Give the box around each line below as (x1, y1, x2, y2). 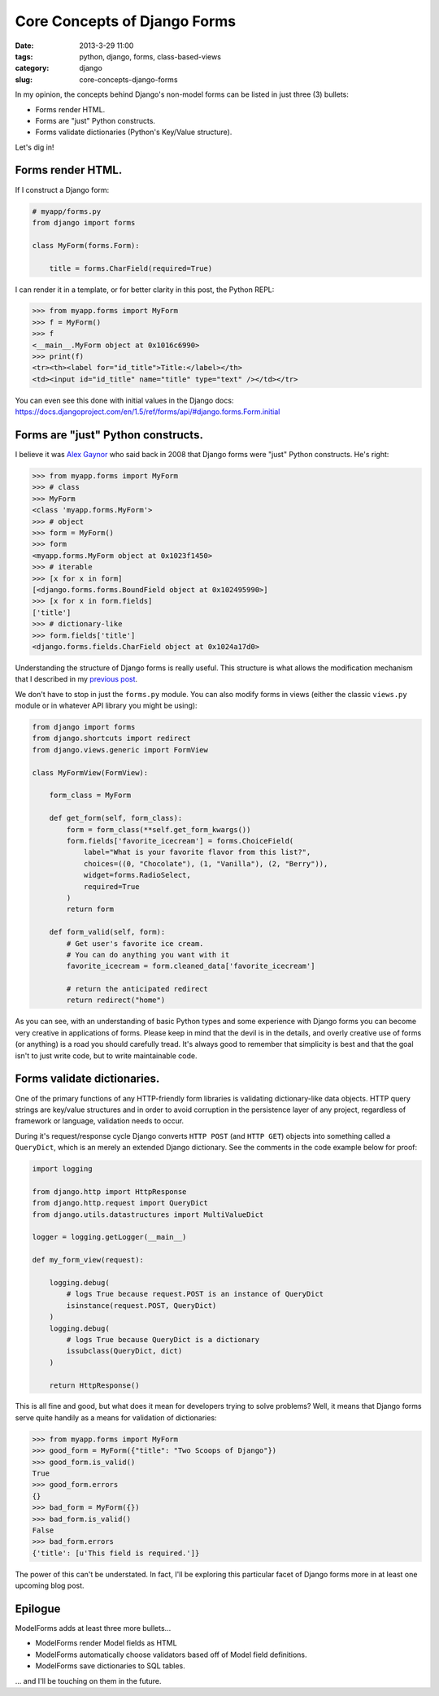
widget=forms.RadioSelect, (83, 870, 191, 880)
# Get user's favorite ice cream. (66, 939, 204, 948)
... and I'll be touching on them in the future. (15, 1676, 162, 1685)
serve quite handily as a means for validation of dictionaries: (15, 1412, 217, 1423)
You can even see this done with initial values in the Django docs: (15, 395, 234, 405)
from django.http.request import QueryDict (32, 1198, 209, 1208)
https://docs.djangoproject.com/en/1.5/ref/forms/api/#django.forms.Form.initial (15, 407, 280, 416)
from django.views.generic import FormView (32, 745, 209, 754)
